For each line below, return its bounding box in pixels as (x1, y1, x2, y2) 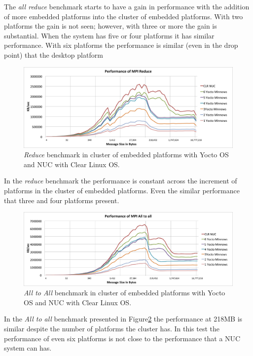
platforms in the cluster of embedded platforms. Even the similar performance (4, 185, 240, 195)
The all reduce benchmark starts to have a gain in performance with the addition (4, 1, 250, 11)
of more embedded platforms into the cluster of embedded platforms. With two (4, 11, 243, 21)
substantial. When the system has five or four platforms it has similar (4, 30, 215, 40)
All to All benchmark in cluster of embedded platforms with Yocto (24, 287, 225, 298)
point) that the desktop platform (4, 49, 103, 60)
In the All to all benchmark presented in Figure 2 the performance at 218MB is (4, 314, 243, 324)
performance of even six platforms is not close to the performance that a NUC (4, 333, 241, 343)
